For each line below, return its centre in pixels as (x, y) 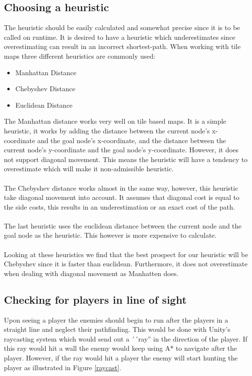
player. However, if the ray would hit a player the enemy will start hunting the (121, 358)
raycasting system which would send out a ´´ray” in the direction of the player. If (126, 338)
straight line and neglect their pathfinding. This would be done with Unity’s (117, 329)
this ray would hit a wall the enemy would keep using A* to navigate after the (120, 348)
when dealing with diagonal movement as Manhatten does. (91, 273)
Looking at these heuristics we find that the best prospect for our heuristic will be (126, 254)
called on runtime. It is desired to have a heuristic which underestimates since (120, 37)
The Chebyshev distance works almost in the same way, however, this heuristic (121, 188)
